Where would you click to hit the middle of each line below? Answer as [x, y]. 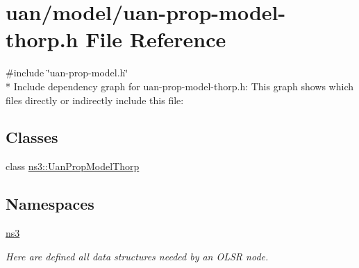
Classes [32, 137]
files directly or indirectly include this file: [95, 100]
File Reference [156, 39]
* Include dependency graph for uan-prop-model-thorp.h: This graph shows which [179, 86]
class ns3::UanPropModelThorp [73, 166]
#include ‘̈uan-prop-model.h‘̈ [67, 73]
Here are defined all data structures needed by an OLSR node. [137, 256]
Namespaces [50, 204]
